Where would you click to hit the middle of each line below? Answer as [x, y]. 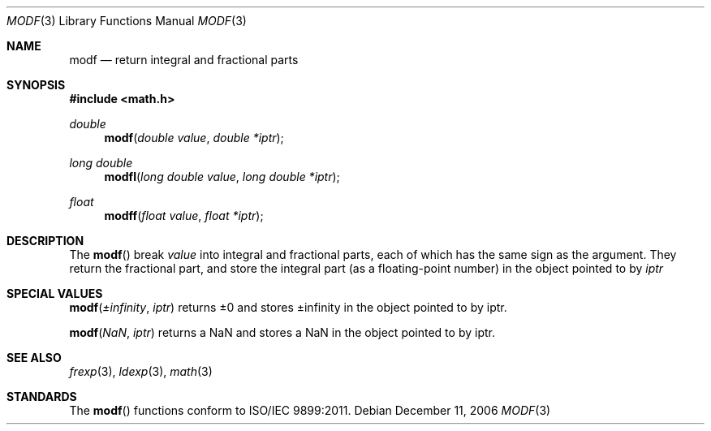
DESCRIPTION [45, 241]
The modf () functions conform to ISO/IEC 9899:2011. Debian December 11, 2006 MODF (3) [310, 410]
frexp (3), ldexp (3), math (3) [141, 371]
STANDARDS [42, 397]
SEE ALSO [34, 358]
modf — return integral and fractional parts [184, 60]
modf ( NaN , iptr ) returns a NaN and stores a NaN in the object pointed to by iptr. [282, 332]
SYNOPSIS [36, 85]
